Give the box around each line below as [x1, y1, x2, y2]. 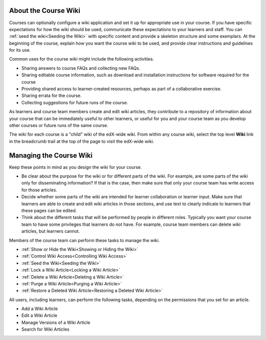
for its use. [9, 47, 31, 53]
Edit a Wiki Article [21, 312, 58, 318]
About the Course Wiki [9, 6, 81, 15]
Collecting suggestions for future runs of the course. [21, 99, 128, 105]
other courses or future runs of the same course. [9, 122, 108, 128]
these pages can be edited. [21, 208, 77, 214]
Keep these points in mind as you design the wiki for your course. [9, 164, 142, 170]
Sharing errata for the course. [21, 93, 82, 98]
